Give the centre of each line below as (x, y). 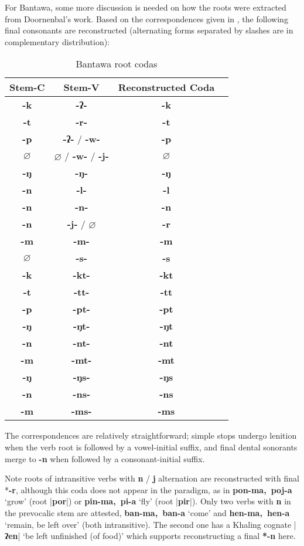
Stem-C (27, 87)
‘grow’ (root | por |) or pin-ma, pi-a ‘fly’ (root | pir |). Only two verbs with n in (148, 501)
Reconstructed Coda (166, 87)
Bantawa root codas (117, 64)
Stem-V (81, 87)
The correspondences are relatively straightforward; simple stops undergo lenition (151, 435)
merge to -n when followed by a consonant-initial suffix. (105, 458)
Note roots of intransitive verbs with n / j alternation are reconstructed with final (152, 478)
